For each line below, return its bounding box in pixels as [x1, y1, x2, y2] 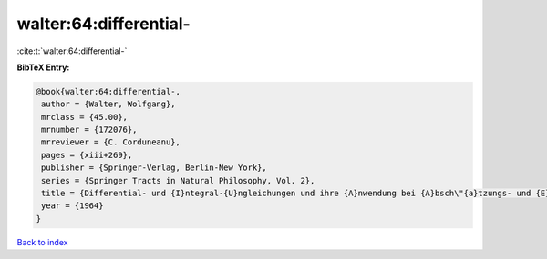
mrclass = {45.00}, [41, 112, 128, 122]
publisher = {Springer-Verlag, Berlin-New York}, [41, 163, 268, 173]
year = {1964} [41, 201, 104, 211]
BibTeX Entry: [16, 62, 70, 73]
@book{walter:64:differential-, [36, 86, 181, 96]
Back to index [16, 236, 68, 247]
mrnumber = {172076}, [41, 125, 138, 135]
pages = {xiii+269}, [41, 150, 133, 160]
